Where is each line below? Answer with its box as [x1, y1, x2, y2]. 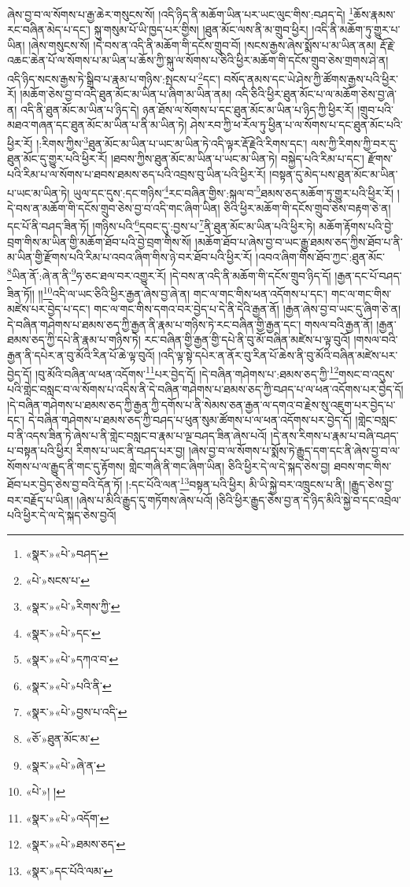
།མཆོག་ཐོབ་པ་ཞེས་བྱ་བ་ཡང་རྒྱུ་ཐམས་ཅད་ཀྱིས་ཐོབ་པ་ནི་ [194, 233, 403, 249]
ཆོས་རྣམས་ [353, 6, 396, 22]
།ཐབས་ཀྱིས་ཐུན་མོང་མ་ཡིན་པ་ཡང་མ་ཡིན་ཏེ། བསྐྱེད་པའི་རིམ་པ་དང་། [111, 150, 364, 167]
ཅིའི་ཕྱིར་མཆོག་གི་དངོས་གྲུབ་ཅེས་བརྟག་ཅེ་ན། [223, 199, 391, 216]
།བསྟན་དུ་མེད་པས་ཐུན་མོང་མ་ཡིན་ [269, 165, 398, 182]
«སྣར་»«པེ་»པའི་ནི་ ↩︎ [25, 677, 112, 693]
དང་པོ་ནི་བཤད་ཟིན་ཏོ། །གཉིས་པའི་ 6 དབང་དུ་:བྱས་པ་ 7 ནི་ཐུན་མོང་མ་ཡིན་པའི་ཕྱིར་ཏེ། [7, 216, 316, 234]
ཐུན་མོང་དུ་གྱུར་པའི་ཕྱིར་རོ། [7, 150, 108, 167]
